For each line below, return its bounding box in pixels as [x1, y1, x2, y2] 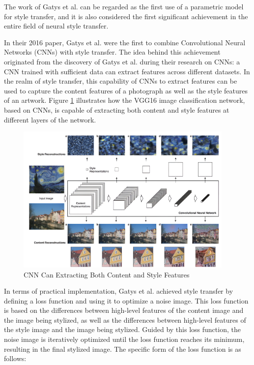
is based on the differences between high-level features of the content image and [4, 305, 244, 315]
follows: [4, 353, 27, 364]
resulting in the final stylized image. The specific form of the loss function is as [4, 343, 241, 354]
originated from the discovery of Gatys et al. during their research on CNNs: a [4, 56, 240, 66]
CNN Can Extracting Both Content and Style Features [24, 269, 190, 279]
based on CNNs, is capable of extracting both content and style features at [4, 104, 229, 115]
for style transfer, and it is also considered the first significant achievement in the [4, 11, 248, 21]
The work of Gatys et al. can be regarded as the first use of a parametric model [4, 1, 244, 11]
